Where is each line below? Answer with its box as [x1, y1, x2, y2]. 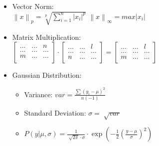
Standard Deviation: [24, 108, 86, 118]
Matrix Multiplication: [12, 31, 81, 42]
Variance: [24, 89, 53, 99]
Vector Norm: [12, 1, 54, 11]
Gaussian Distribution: [12, 70, 82, 80]
